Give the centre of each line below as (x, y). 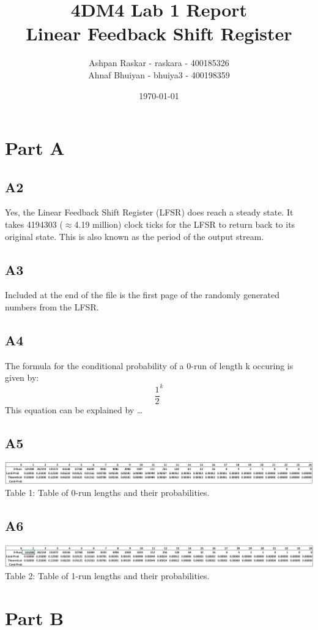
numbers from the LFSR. (52, 307)
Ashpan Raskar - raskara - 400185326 (159, 63)
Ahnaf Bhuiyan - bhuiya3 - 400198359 (159, 74)
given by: (22, 377)
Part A (35, 148)
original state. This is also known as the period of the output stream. (135, 236)
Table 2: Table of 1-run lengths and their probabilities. (107, 575)
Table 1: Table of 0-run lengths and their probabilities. (107, 492)
